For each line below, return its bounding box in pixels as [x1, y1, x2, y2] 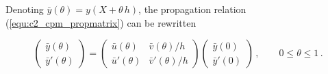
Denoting [5, 2, 44, 16]
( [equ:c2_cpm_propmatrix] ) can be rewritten [5, 15, 197, 29]
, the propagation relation [138, 2, 247, 16]
